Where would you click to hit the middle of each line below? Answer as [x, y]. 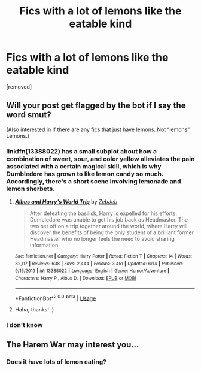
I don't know [25, 325]
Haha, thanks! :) [34, 310]
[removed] [19, 87]
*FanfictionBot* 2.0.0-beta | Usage [55, 298]
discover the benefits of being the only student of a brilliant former [112, 232]
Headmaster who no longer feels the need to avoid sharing [102, 239]
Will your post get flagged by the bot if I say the [96, 106]
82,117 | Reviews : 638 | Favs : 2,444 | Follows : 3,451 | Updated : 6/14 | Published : [99, 264]
